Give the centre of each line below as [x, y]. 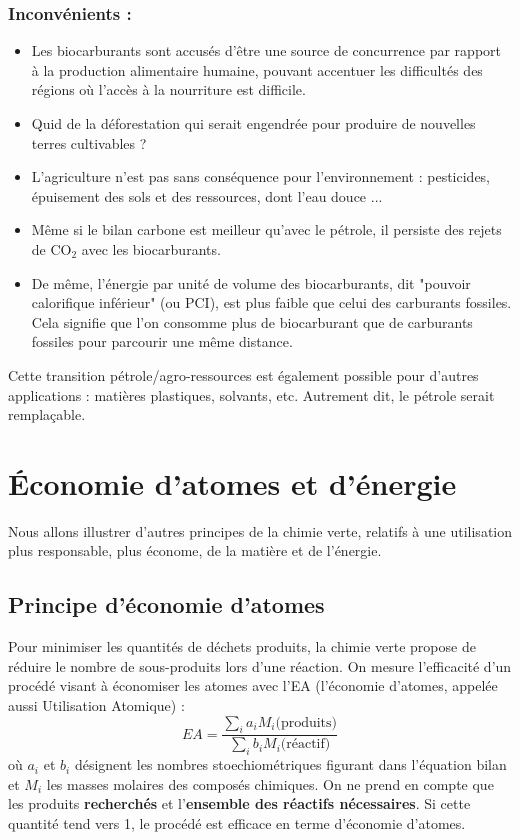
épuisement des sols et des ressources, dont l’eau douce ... [207, 195]
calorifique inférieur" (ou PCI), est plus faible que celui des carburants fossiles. [271, 302]
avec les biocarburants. [151, 248]
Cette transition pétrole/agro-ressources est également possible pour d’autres [243, 374]
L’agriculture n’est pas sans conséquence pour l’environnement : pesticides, [261, 176]
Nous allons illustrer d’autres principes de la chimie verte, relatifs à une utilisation [260, 530]
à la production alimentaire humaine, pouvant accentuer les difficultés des [257, 69]
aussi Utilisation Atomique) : [96, 705]
